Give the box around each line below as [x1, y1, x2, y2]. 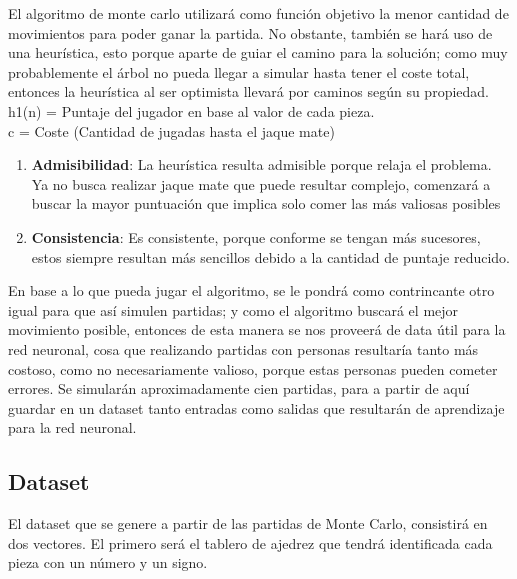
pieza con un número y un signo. [8, 552, 208, 573]
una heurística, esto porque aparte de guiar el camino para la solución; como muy [8, 42, 508, 63]
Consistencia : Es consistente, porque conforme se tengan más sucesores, [31, 226, 481, 247]
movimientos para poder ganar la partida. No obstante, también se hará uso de [8, 22, 493, 43]
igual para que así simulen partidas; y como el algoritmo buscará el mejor [8, 299, 459, 320]
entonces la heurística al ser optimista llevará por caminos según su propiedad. [8, 81, 489, 102]
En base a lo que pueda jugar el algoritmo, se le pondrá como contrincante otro [8, 280, 495, 301]
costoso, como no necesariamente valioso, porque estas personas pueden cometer [8, 358, 498, 379]
